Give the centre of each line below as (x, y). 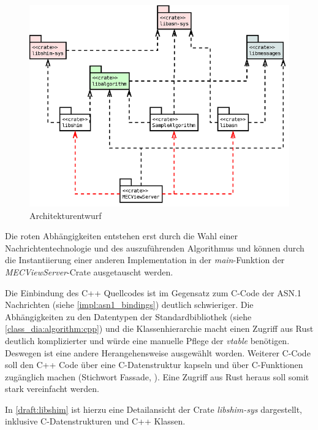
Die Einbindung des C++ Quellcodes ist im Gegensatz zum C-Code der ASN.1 (153, 292)
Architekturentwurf (66, 215)
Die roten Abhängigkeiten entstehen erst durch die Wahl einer (122, 236)
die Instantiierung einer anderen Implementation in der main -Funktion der (145, 260)
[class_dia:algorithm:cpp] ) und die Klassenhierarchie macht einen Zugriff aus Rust (159, 328)
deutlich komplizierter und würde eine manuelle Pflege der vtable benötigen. (147, 340)
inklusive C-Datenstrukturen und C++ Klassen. (95, 421)
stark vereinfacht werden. (52, 389)
